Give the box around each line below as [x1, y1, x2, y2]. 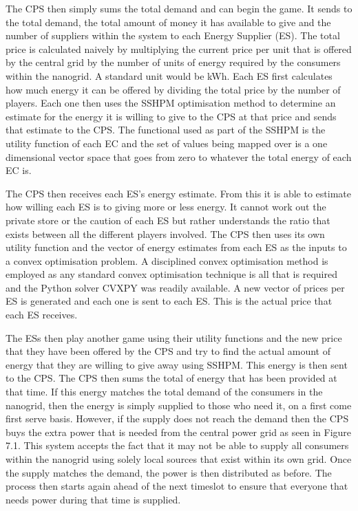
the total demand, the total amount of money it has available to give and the [6, 14, 331, 29]
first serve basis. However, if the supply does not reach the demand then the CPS [6, 411, 349, 426]
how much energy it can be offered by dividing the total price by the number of [6, 82, 341, 96]
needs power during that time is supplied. [6, 492, 181, 506]
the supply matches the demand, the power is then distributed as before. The [6, 465, 332, 479]
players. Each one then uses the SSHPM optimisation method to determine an [6, 96, 336, 110]
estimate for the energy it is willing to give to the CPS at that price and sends [6, 109, 337, 123]
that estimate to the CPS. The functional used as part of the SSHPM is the [6, 122, 326, 137]
